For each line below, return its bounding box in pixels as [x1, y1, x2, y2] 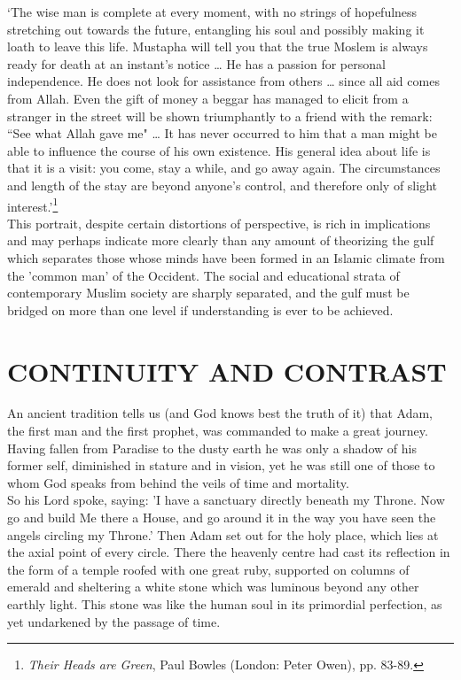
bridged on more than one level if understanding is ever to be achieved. [7, 300, 394, 319]
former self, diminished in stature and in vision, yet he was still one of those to [7, 456, 435, 475]
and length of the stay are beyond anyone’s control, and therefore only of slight [7, 175, 437, 194]
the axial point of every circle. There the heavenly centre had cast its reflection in [7, 543, 450, 561]
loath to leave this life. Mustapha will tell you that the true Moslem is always [7, 37, 428, 56]
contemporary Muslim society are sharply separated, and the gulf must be [7, 283, 410, 302]
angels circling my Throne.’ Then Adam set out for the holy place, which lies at [7, 525, 439, 544]
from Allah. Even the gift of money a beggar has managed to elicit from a [7, 89, 409, 107]
